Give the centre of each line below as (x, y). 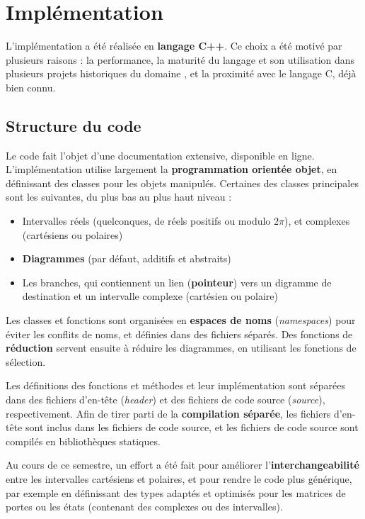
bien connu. (31, 87)
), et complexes (317, 221)
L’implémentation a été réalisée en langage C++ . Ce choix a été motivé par (174, 46)
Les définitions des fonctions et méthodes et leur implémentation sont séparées (175, 385)
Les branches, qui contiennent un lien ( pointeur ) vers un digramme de (177, 282)
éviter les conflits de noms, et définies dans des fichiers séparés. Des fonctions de (179, 334)
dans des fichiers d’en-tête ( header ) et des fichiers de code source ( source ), (166, 400)
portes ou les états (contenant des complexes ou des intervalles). (144, 507)
